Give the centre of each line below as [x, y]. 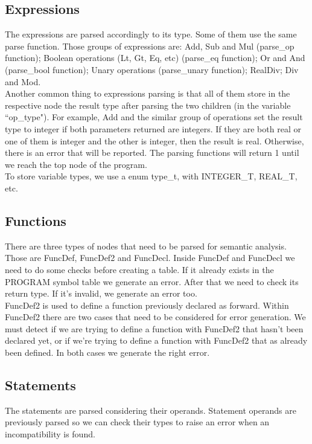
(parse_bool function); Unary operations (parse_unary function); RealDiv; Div [152, 69]
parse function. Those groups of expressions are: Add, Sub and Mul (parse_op [150, 46]
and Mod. [23, 81]
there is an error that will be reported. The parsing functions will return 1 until [152, 153]
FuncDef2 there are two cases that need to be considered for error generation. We [155, 317]
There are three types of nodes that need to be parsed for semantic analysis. [146, 246]
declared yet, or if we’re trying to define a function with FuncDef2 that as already [156, 340]
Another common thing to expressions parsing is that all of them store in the [148, 93]
